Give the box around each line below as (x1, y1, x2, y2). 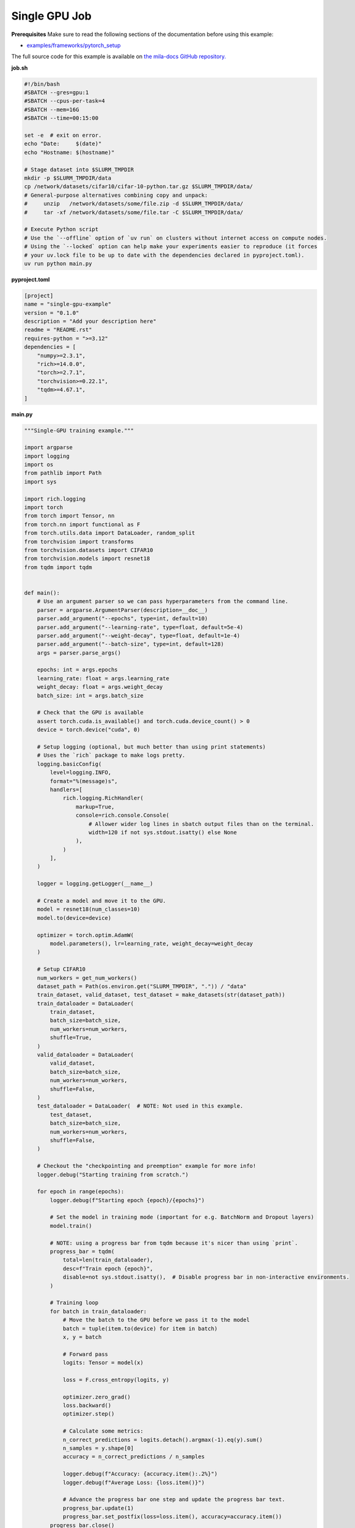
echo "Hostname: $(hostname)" (24, 149, 115, 156)
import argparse (24, 444, 73, 451)
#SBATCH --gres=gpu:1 (24, 89, 89, 96)
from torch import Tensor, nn (24, 512, 115, 520)
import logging (24, 452, 70, 460)
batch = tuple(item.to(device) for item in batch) (62, 1325, 218, 1332)
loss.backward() (62, 1402, 112, 1409)
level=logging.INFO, (49, 769, 112, 776)
